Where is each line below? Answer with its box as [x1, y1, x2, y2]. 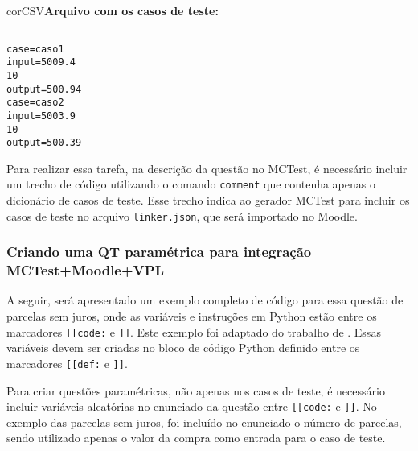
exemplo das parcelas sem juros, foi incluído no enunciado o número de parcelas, [6, 413, 402, 430]
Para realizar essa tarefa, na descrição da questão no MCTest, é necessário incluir [6, 159, 408, 176]
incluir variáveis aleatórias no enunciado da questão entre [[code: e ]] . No [6, 398, 377, 415]
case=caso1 [6, 43, 64, 55]
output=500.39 [6, 137, 82, 149]
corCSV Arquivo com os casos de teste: [6, 2, 219, 19]
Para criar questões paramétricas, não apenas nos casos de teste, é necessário [6, 382, 385, 399]
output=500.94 [6, 83, 82, 95]
